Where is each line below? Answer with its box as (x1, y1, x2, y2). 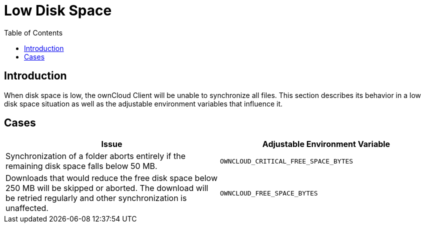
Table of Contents (4, 28, 63, 37)
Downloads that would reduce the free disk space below (5, 173, 218, 183)
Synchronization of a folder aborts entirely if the (5, 151, 185, 161)
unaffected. (5, 203, 48, 213)
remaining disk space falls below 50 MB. (5, 161, 157, 171)
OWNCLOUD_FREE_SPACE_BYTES (220, 189, 318, 197)
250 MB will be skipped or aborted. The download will (5, 183, 208, 193)
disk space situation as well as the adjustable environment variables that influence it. (4, 99, 283, 108)
